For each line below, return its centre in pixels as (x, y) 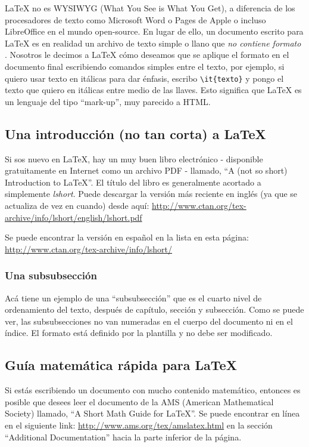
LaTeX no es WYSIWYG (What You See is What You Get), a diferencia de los (150, 8)
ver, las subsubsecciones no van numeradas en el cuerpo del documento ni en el (149, 321)
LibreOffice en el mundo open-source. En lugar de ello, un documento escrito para (154, 31)
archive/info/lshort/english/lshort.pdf (74, 217)
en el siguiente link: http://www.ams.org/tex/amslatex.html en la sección (139, 425)
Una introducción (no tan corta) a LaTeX (135, 133)
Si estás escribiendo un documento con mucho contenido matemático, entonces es (153, 390)
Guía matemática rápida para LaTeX (121, 365)
